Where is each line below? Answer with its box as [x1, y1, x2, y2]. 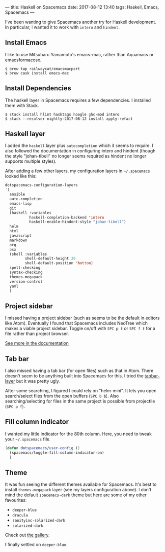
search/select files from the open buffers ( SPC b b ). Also [5, 393, 119, 399]
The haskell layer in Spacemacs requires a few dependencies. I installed [5, 97, 151, 103]
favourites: [5, 497, 27, 503]
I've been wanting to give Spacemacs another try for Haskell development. [5, 19, 156, 25]
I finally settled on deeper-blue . [5, 542, 68, 548]
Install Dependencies [5, 84, 71, 93]
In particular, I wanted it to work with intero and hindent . [5, 24, 120, 30]
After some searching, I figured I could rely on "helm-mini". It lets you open [5, 388, 157, 394]
